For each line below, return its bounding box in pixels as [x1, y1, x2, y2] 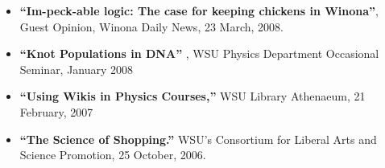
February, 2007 [19, 103, 93, 120]
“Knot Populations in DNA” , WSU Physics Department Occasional [19, 45, 379, 62]
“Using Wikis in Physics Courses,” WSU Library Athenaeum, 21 [19, 88, 366, 104]
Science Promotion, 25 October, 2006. [19, 146, 206, 163]
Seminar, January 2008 [19, 60, 134, 77]
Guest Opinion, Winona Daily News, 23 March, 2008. [19, 18, 284, 35]
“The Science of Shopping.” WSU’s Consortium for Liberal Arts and [19, 130, 377, 147]
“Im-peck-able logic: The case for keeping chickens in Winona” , [19, 2, 379, 18]
